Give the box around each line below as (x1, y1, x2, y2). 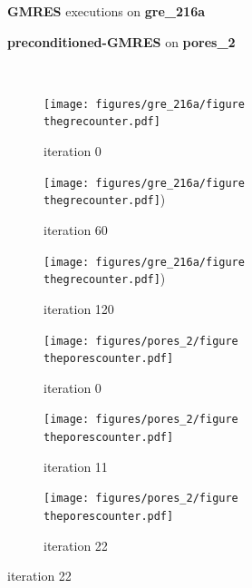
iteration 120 (44, 299, 114, 318)
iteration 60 (44, 220, 108, 239)
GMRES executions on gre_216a (7, 2, 206, 20)
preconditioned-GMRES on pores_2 (7, 32, 236, 51)
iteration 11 (44, 456, 108, 475)
